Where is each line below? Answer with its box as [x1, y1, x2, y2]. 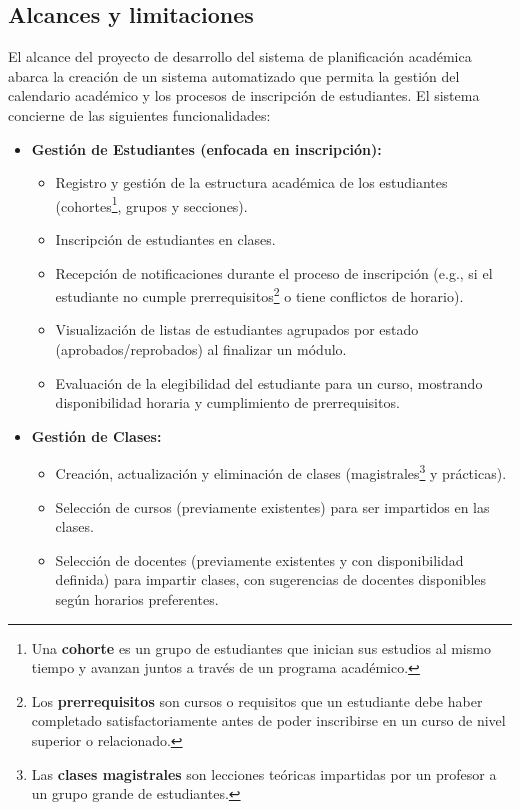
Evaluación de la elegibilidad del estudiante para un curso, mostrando [55, 372, 483, 393]
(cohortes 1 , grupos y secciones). [55, 192, 248, 216]
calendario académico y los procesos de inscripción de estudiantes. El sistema [8, 85, 480, 106]
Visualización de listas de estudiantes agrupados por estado [55, 319, 419, 340]
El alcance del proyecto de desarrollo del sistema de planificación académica [8, 46, 472, 67]
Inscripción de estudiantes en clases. [55, 229, 276, 250]
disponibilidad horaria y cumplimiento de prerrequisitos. [55, 392, 400, 413]
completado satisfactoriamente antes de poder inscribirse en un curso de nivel [31, 710, 506, 731]
